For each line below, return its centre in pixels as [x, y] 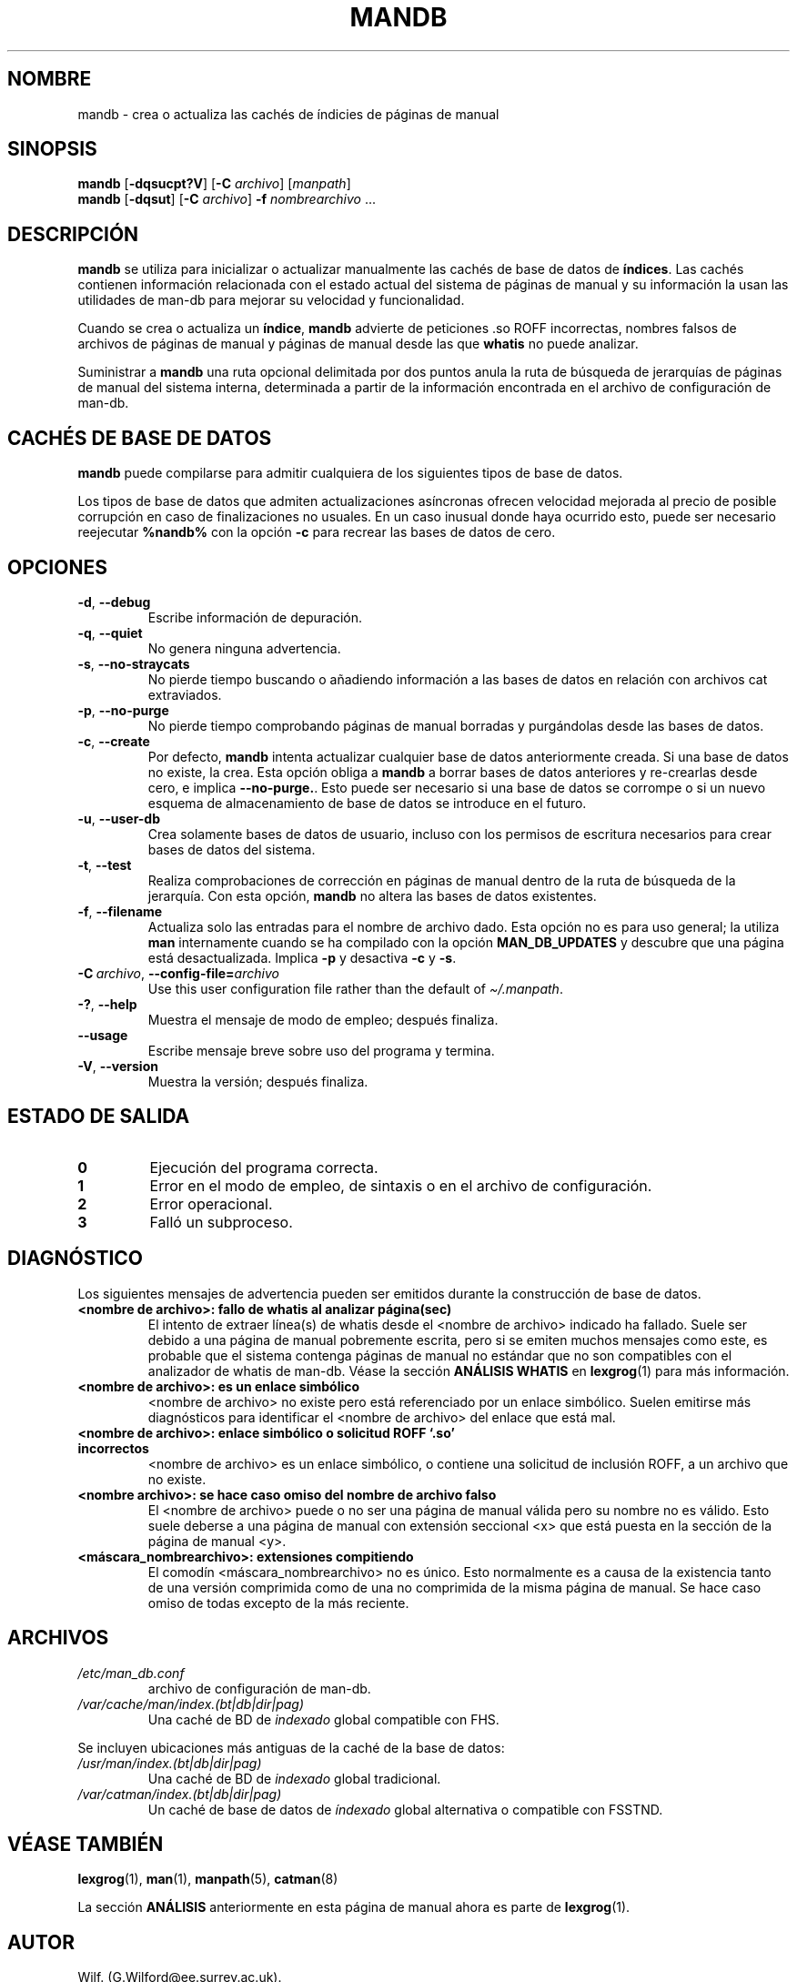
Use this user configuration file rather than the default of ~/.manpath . [355, 988]
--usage [103, 1035]
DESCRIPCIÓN [73, 234]
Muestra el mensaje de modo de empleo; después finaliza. [323, 1019]
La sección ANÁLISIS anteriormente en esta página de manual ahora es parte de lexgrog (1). [354, 1907]
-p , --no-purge [123, 710]
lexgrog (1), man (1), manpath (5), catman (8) [208, 1879]
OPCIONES [57, 567]
